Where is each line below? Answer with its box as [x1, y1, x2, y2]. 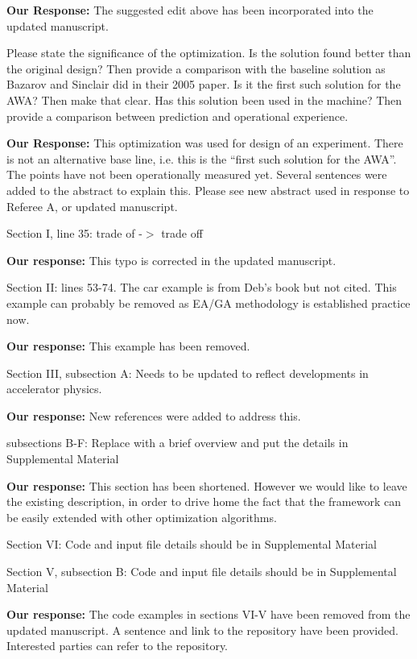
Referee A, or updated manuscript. [6, 197, 178, 214]
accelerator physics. [6, 380, 102, 397]
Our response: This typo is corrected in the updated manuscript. [6, 251, 336, 268]
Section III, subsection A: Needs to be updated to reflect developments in [6, 364, 369, 381]
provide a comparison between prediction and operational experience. [6, 107, 349, 124]
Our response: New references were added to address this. [6, 407, 301, 424]
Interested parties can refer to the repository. [6, 637, 229, 654]
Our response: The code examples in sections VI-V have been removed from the [6, 606, 411, 623]
